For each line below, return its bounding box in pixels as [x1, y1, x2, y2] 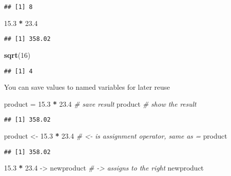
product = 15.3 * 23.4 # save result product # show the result [4, 98, 196, 109]
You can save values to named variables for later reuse [4, 82, 170, 92]
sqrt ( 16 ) [4, 49, 30, 60]
